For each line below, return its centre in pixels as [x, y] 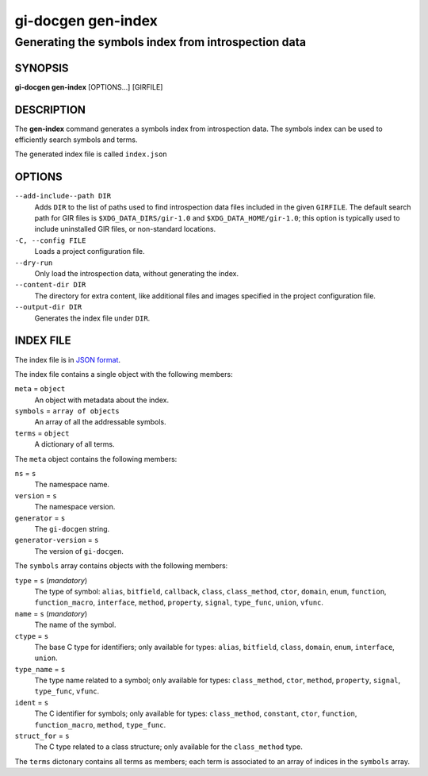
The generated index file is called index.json [91, 154]
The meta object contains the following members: [96, 459]
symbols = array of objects [67, 411]
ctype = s [32, 636]
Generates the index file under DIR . [92, 318]
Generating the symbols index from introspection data [160, 42]
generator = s [40, 518]
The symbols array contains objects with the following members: [121, 566]
